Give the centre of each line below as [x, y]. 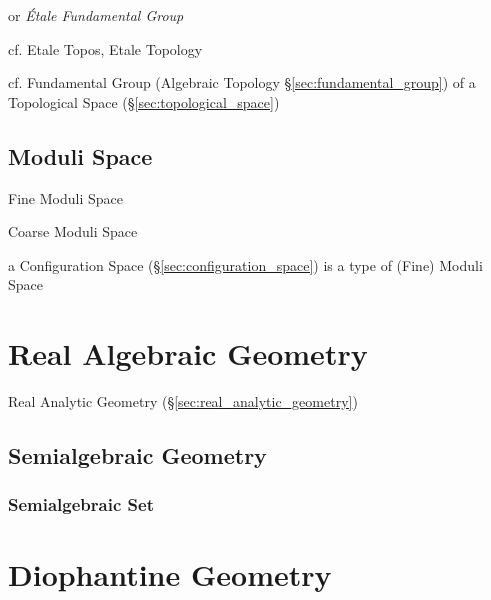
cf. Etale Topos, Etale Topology [105, 48]
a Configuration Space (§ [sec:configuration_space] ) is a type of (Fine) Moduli [245, 264]
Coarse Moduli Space [73, 231]
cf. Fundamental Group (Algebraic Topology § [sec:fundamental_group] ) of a [242, 82]
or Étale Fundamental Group [96, 15]
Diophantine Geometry [170, 574]
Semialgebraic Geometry [137, 455]
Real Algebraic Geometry [188, 353]
